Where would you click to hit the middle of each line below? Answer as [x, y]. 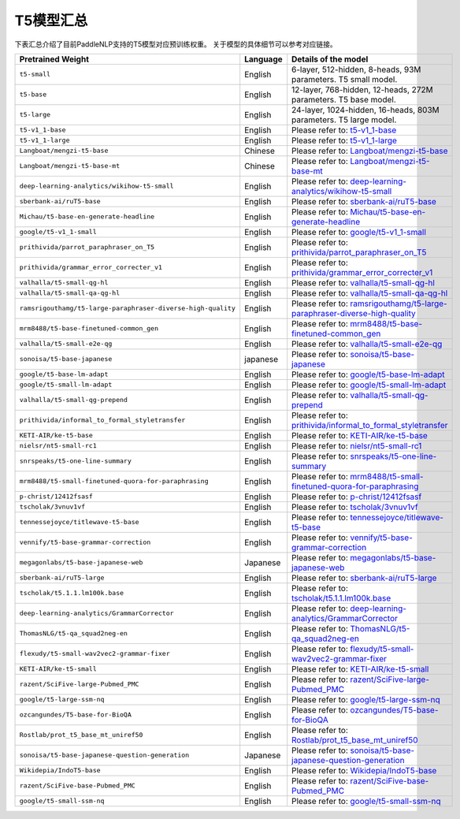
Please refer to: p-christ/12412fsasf [357, 497]
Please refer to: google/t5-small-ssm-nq [366, 801]
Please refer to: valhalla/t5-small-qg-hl [363, 282]
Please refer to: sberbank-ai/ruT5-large [364, 578]
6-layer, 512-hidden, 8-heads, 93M [356, 69]
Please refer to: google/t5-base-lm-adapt [368, 374]
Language [263, 59]
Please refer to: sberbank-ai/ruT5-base [364, 201]
